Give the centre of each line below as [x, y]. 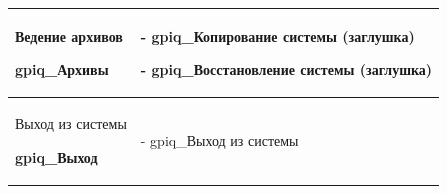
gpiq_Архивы [62, 69]
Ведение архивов [69, 35]
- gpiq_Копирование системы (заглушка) [277, 35]
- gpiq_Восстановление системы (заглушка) [286, 69]
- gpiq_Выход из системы [219, 139]
